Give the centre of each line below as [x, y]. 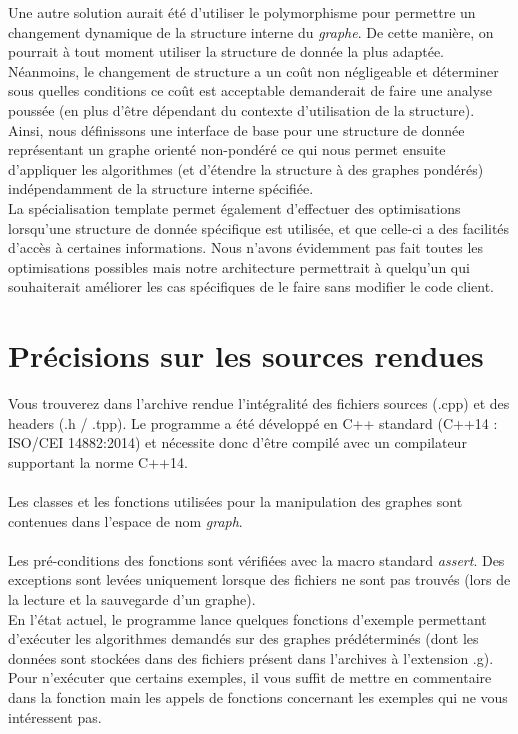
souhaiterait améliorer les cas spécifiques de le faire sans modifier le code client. [251, 286]
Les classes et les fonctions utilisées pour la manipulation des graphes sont [235, 501]
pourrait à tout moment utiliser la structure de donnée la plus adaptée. [226, 51]
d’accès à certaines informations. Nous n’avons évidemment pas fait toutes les [246, 247]
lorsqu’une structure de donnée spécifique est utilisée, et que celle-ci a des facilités [259, 227]
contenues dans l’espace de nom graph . [125, 520]
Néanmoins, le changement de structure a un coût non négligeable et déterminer [253, 70]
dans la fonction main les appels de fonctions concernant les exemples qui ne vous [258, 696]
